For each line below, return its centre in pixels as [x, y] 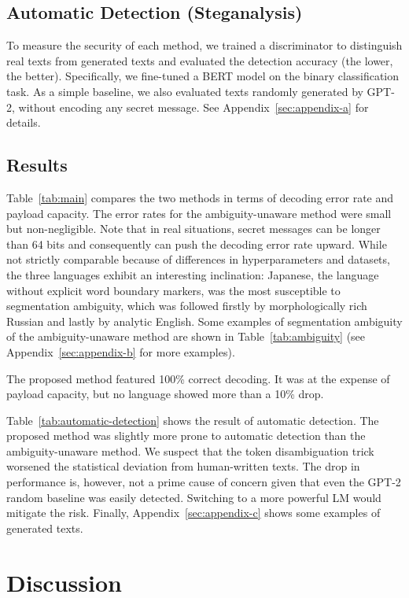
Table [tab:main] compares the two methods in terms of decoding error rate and [200, 197]
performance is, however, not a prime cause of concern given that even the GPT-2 [204, 482]
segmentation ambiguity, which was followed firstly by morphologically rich [187, 306]
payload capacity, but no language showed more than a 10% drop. [165, 394]
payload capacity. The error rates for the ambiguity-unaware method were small [199, 213]
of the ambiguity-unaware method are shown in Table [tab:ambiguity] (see [186, 336]
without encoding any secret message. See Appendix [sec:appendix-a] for [193, 107]
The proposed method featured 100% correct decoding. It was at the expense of [198, 378]
